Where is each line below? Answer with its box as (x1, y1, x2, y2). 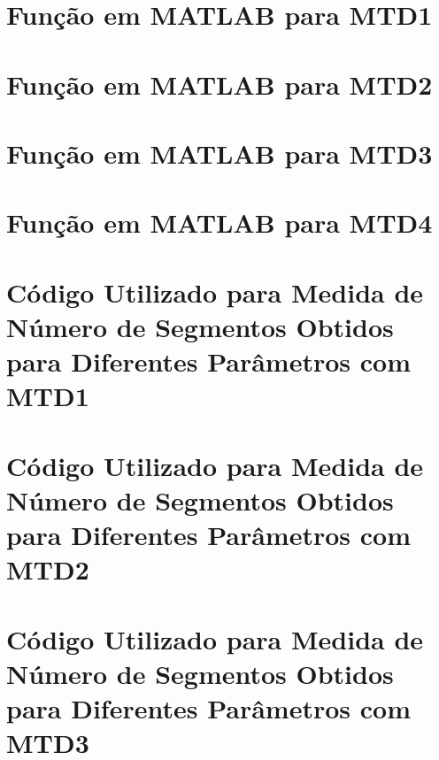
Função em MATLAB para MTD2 (6, 65, 433, 102)
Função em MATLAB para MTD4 (6, 204, 433, 241)
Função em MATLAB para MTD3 (6, 134, 433, 171)
